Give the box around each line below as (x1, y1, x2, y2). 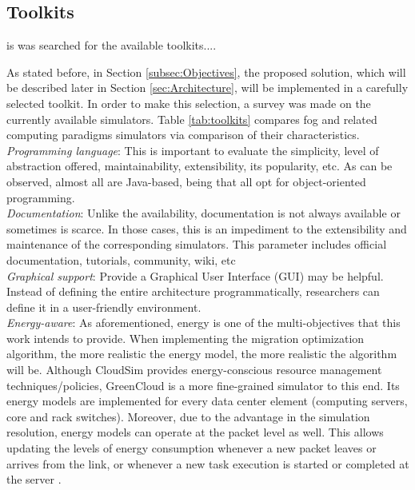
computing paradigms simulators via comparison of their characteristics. (6, 126, 360, 143)
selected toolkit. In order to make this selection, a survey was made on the (6, 94, 371, 111)
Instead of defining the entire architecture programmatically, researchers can (6, 283, 380, 300)
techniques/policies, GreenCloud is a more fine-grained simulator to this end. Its (6, 376, 400, 393)
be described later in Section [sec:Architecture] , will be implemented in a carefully (6, 79, 409, 96)
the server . (6, 471, 62, 488)
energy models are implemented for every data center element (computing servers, (6, 392, 408, 409)
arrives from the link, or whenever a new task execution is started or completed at (6, 455, 409, 472)
